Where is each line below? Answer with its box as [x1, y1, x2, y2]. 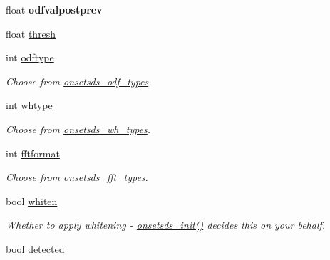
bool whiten [6, 193, 58, 208]
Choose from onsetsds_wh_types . [6, 121, 151, 136]
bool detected [6, 241, 65, 256]
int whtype [6, 98, 53, 113]
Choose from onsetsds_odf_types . [6, 73, 152, 88]
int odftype [6, 50, 54, 65]
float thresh [6, 26, 56, 41]
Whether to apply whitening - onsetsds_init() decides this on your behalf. [6, 217, 326, 232]
